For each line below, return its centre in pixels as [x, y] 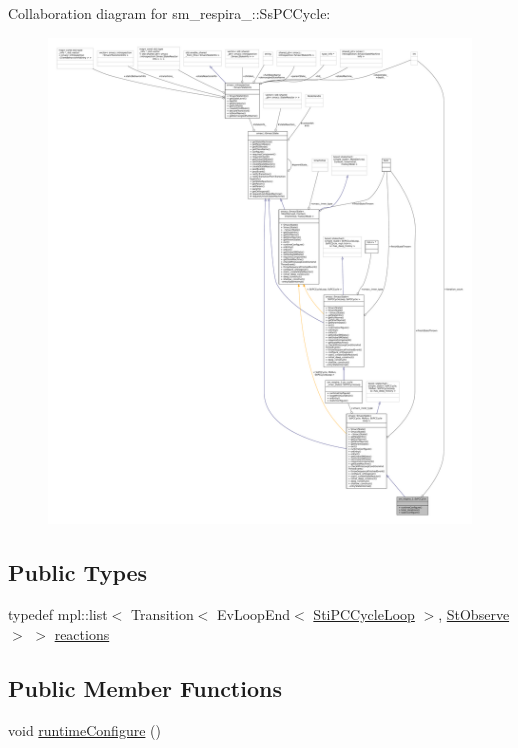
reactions [82, 633]
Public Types [78, 572]
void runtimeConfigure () [84, 729]
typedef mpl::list [58, 614]
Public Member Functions [145, 687]
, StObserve [474, 614]
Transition [162, 614]
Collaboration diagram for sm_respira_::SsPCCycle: [169, 13]
